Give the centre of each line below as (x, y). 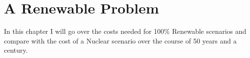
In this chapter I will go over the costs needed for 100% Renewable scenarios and (125, 31)
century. (16, 50)
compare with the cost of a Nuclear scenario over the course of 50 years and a (120, 40)
